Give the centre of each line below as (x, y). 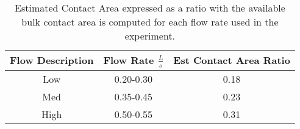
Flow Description (52, 60)
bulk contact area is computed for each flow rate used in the (150, 22)
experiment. (150, 36)
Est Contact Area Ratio (232, 60)
